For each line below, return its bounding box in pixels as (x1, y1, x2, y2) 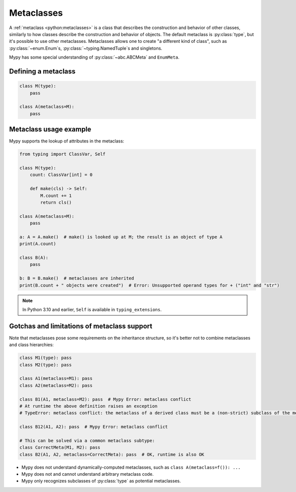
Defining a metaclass (9, 67, 76, 75)
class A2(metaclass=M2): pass (19, 383, 93, 388)
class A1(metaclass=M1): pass (19, 376, 93, 382)
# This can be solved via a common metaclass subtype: (19, 438, 155, 443)
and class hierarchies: (9, 342, 54, 348)
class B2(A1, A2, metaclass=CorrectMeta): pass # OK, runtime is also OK (19, 452, 205, 457)
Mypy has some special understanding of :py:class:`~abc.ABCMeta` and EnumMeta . (9, 54, 180, 60)
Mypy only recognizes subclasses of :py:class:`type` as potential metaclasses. (21, 478, 181, 484)
